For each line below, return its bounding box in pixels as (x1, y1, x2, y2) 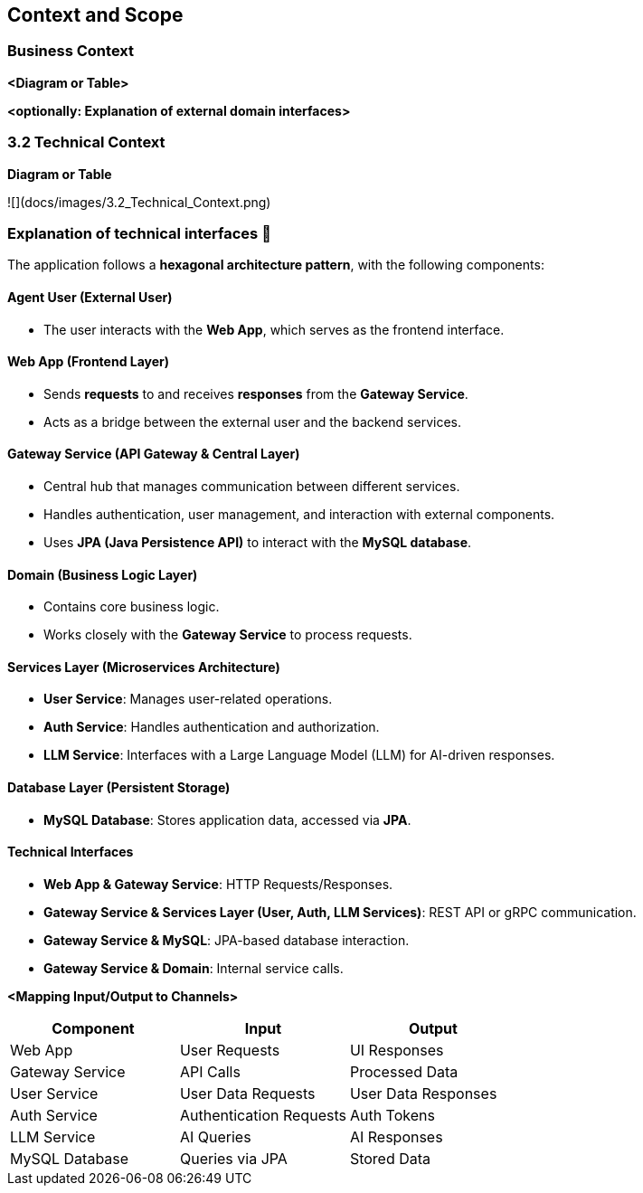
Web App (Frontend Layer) (7, 354, 170, 370)
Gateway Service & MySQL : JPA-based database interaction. (43, 932, 410, 948)
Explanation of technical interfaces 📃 (7, 223, 271, 242)
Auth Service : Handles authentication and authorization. (43, 719, 380, 735)
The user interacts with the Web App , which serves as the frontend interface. (43, 321, 505, 337)
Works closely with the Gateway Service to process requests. (43, 627, 412, 643)
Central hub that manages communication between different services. (43, 478, 460, 494)
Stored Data (349, 1149, 431, 1168)
